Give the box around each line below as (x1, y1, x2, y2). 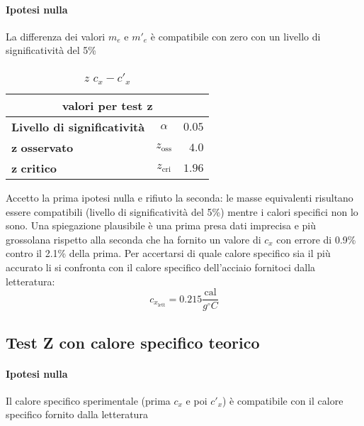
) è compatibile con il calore (222, 393, 343, 408)
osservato (21, 138, 74, 155)
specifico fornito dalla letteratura (6, 407, 148, 422)
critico (21, 159, 57, 176)
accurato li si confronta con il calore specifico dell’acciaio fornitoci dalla (6, 259, 316, 274)
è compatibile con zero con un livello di (150, 28, 321, 43)
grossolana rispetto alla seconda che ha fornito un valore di (6, 231, 261, 246)
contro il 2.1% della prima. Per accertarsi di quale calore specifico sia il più (6, 246, 331, 261)
